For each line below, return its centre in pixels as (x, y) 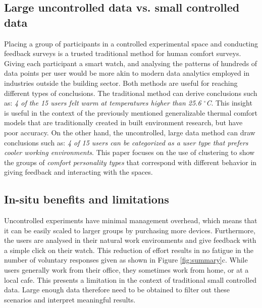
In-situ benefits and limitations (87, 199)
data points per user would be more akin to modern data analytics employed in (127, 73)
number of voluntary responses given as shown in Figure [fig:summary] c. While (126, 260)
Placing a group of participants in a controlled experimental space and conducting (131, 43)
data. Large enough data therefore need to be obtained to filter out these (117, 290)
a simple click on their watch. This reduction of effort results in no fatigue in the (129, 250)
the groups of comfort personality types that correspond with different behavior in (130, 162)
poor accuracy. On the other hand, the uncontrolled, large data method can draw (130, 132)
